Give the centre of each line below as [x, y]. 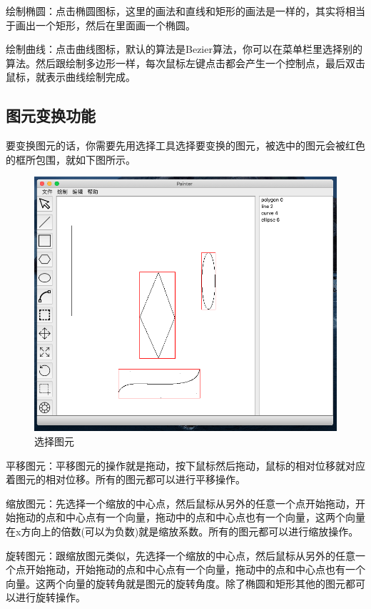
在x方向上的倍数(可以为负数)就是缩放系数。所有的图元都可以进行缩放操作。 [182, 531]
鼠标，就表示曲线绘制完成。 [71, 77]
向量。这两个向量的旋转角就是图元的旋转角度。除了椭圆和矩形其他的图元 [176, 583]
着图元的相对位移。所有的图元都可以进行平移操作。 [126, 479]
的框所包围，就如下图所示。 [71, 159]
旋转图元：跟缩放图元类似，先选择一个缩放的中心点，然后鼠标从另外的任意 [181, 555]
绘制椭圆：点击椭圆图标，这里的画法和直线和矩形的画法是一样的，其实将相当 [185, 11]
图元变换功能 [51, 115]
